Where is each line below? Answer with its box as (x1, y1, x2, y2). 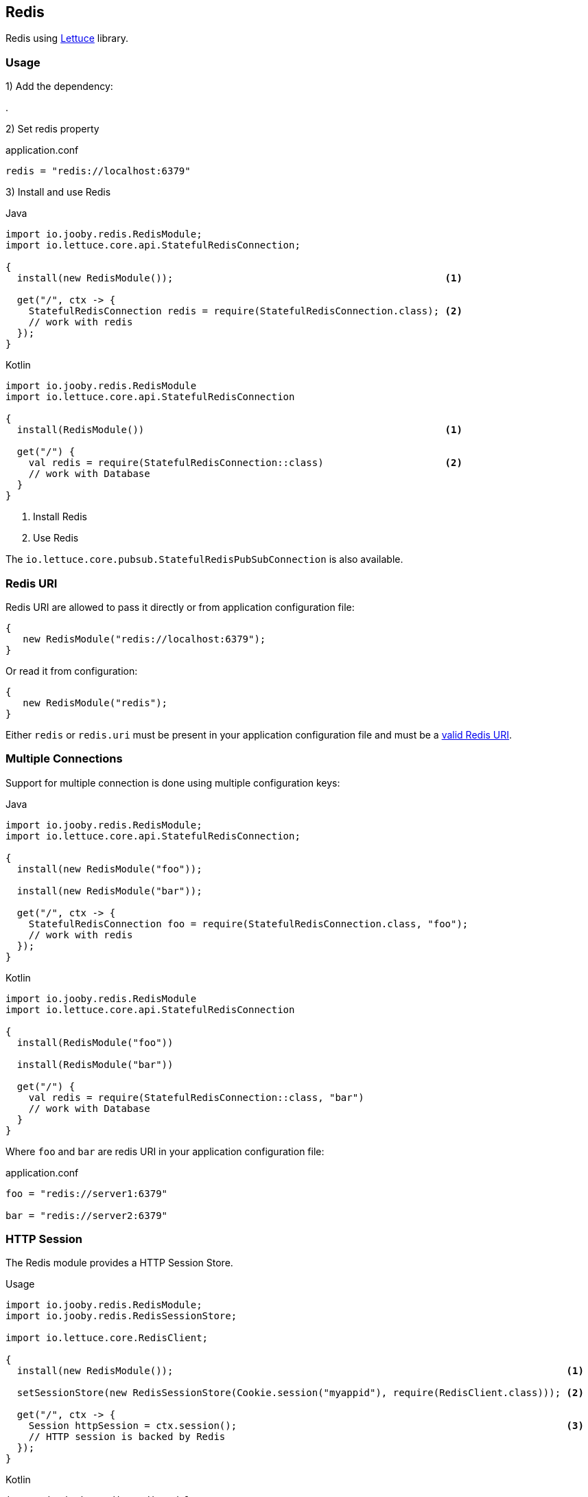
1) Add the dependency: (5, 80, 113, 93)
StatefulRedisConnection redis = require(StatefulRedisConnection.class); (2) (28, 305, 462, 317)
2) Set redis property (5, 123, 99, 135)
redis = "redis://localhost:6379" (5, 165, 191, 177)
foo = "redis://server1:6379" (5, 1187, 168, 1199)
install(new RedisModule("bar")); (16, 885, 202, 896)
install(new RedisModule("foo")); (16, 863, 202, 874)
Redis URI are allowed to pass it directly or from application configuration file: (5, 601, 355, 613)
